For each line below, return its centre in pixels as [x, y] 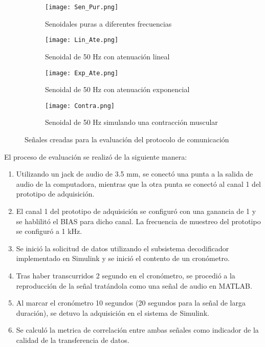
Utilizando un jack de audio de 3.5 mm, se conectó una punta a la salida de [135, 174]
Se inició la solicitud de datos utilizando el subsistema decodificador [123, 248]
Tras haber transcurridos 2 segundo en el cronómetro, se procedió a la [126, 275]
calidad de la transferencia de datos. [73, 340]
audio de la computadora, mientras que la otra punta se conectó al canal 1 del [138, 183]
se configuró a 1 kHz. [49, 231]
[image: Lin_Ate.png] [82, 40]
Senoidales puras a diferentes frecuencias [108, 23]
